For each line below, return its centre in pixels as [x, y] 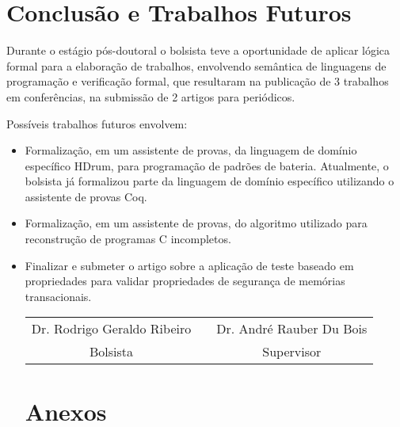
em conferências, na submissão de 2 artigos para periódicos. [151, 96]
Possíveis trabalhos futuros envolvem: [97, 123]
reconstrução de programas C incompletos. [128, 239]
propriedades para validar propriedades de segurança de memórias [185, 281]
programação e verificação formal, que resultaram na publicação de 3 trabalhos [198, 81]
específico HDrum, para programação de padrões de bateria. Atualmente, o [207, 165]
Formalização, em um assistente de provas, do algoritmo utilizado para [196, 223]
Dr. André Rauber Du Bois [292, 329]
